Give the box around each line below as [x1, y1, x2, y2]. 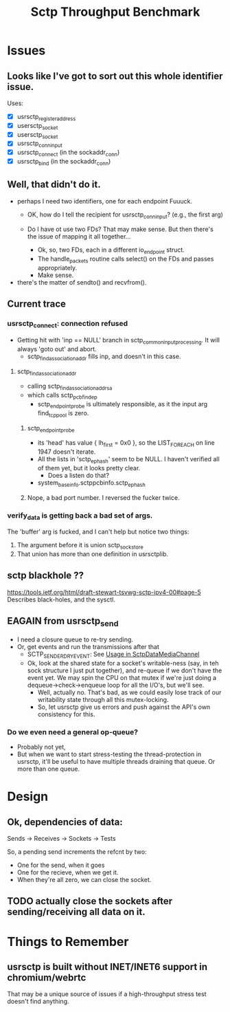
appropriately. [37, 263, 78, 272]
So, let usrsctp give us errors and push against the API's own [37, 703, 211, 711]
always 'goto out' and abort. [16, 344, 97, 353]
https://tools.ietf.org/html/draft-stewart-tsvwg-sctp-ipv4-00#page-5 [7, 588, 201, 596]
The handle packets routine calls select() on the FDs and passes [37, 255, 214, 265]
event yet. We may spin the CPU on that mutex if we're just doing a [27, 673, 217, 681]
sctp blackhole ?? [7, 570, 84, 582]
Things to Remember [7, 934, 129, 949]
